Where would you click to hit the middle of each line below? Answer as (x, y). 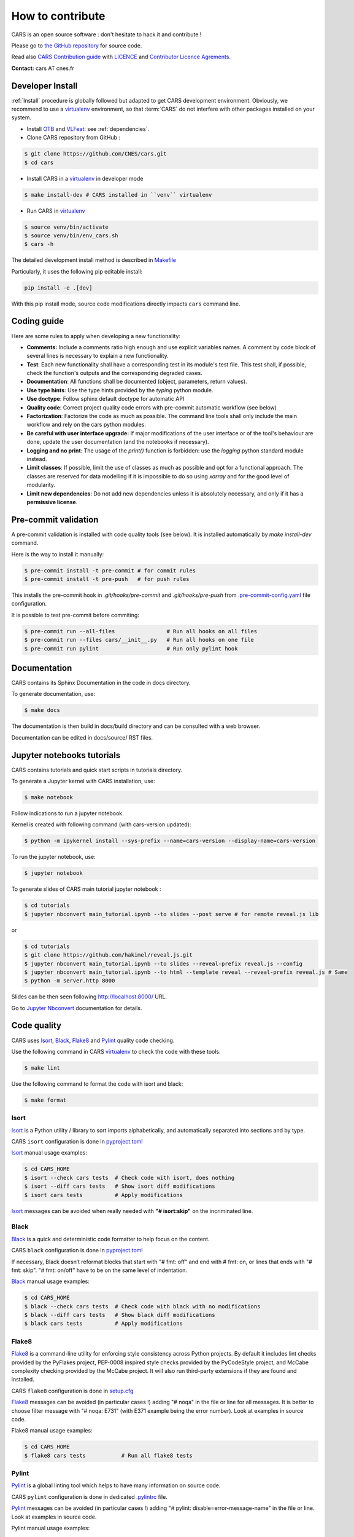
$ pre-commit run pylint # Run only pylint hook (131, 648)
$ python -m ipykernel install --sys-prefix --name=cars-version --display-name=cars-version (170, 841)
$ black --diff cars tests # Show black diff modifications (120, 1315)
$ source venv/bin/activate (66, 227)
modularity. (41, 485)
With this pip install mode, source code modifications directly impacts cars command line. (126, 304)
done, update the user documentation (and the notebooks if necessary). (118, 442)
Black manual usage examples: (51, 1281)
